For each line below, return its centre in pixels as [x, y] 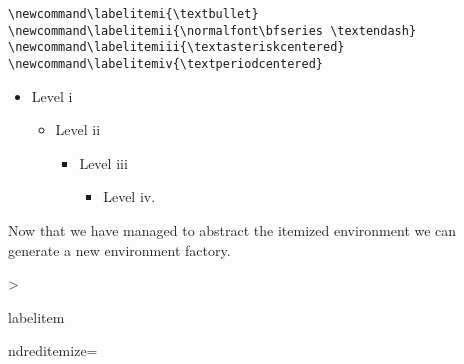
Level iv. [129, 196]
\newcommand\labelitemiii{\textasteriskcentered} [176, 47]
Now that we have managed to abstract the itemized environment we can [232, 230]
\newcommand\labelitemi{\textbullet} [133, 14]
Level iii [103, 162]
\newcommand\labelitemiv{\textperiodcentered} [165, 63]
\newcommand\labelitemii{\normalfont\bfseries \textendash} [212, 30]
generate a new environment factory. [119, 249]
